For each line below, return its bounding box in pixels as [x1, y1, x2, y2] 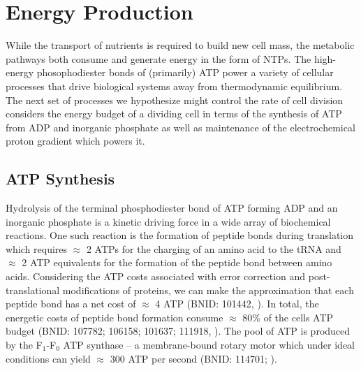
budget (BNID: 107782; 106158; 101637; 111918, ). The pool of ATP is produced [6, 323, 351, 338]
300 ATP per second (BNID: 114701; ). [110, 351, 277, 365]
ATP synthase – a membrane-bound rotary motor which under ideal [63, 337, 355, 352]
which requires [6, 241, 68, 256]
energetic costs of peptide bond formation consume [6, 310, 223, 324]
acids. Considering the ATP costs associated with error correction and [6, 269, 306, 284]
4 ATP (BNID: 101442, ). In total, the [155, 296, 319, 311]
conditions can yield [6, 351, 91, 365]
